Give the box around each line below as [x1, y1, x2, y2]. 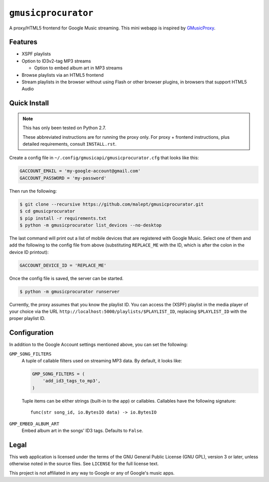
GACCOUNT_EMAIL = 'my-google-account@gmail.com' [19, 168, 141, 174]
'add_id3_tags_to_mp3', [42, 378, 101, 384]
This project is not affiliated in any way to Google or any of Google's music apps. [9, 470, 175, 476]
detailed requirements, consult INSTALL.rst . [22, 141, 117, 147]
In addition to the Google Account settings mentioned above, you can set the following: [9, 342, 188, 348]
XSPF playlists [21, 51, 51, 57]
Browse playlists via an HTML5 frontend [21, 72, 104, 78]
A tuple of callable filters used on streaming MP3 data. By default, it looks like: [21, 358, 182, 364]
